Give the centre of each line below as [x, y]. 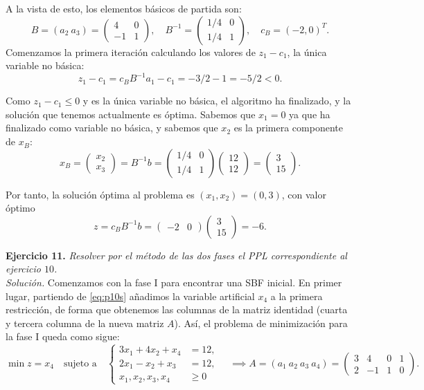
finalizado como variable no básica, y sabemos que [112, 128]
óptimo [20, 208]
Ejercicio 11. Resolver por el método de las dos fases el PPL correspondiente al [176, 255]
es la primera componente [288, 128]
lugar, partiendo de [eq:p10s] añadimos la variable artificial [130, 296]
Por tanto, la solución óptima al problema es [100, 194]
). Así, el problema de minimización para [261, 323]
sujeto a [80, 363]
